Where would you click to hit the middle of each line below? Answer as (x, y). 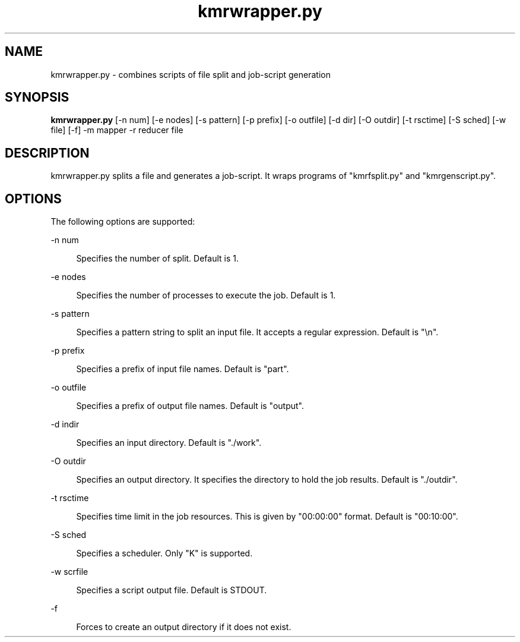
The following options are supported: (123, 222)
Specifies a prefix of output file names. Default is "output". (190, 406)
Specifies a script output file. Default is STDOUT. (172, 590)
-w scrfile (69, 572)
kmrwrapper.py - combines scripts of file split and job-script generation (191, 74)
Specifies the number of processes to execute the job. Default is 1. (206, 295)
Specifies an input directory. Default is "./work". (169, 443)
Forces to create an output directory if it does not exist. (184, 627)
